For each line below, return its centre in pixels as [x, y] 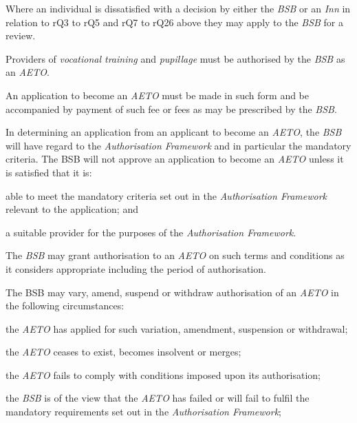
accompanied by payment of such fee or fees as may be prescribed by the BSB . [171, 109]
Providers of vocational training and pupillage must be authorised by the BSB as [175, 58]
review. [21, 35]
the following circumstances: [65, 306]
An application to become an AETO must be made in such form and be [157, 95]
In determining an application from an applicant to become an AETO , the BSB [174, 132]
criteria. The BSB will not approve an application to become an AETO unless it [175, 159]
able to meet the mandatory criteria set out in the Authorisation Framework [166, 195]
